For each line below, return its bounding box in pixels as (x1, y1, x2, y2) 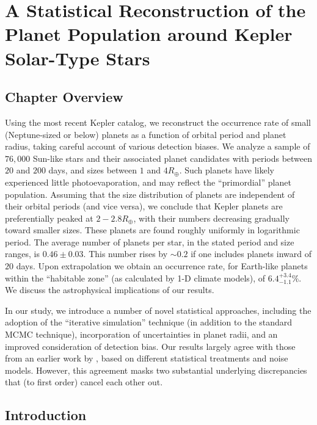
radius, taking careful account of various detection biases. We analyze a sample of (5, 140, 310, 153)
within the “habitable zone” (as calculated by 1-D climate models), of (5, 271, 266, 284)
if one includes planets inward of (191, 247, 312, 260)
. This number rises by (83, 247, 168, 260)
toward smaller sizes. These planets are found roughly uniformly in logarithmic (5, 223, 300, 236)
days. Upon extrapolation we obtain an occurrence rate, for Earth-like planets (16, 260, 308, 272)
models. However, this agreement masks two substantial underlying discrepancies (5, 363, 307, 376)
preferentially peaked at (5, 211, 93, 224)
